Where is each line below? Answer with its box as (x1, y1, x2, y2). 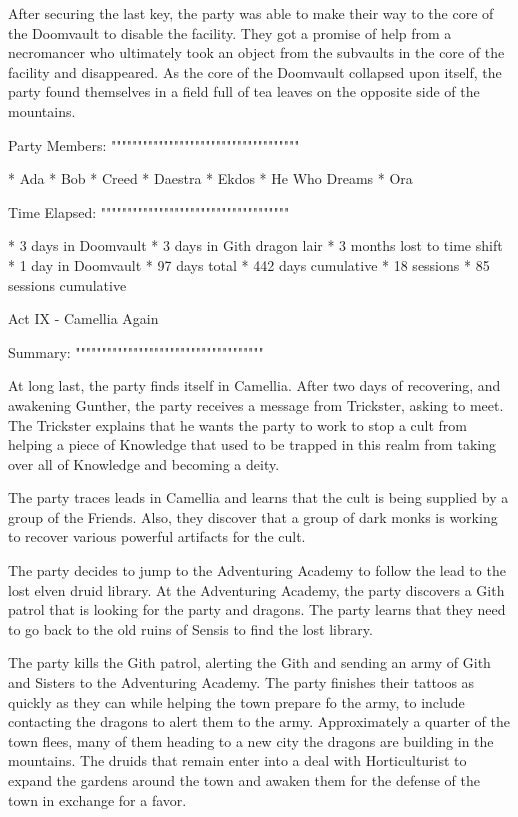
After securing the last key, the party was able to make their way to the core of (8, 3, 494, 23)
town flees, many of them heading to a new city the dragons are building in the (8, 730, 494, 751)
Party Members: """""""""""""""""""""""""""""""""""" (8, 134, 300, 155)
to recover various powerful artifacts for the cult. (8, 526, 306, 547)
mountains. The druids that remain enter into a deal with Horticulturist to (8, 750, 467, 771)
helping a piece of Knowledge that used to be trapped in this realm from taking (8, 434, 496, 455)
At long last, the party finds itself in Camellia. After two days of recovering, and (8, 375, 501, 396)
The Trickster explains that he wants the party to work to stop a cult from (8, 414, 467, 435)
